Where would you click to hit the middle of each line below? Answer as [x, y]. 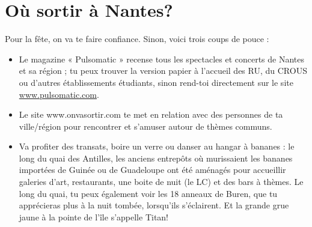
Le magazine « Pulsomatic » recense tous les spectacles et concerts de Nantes [162, 59]
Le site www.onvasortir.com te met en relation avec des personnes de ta [151, 114]
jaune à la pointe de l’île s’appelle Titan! [94, 216]
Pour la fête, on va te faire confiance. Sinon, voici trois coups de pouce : [137, 39]
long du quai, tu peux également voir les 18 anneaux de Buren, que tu [148, 193]
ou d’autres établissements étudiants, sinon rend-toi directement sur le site [156, 82]
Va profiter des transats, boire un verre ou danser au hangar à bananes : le [157, 146]
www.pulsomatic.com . [59, 94]
